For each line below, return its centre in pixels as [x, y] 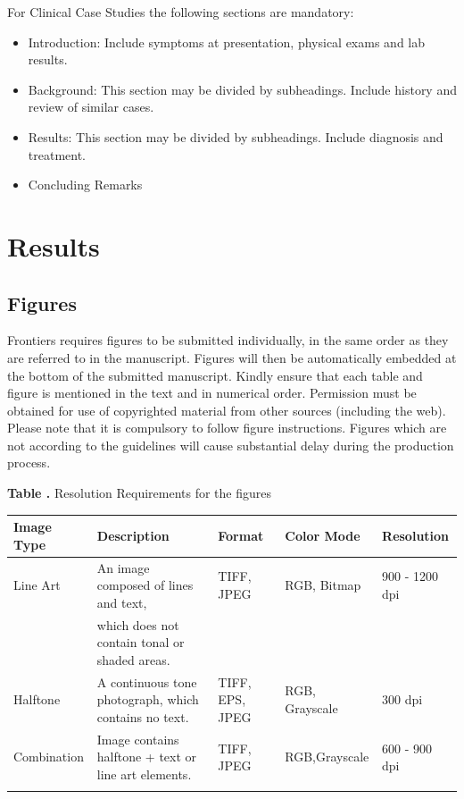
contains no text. [143, 716]
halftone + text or [147, 757]
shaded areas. [133, 659]
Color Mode [323, 535]
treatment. [57, 154]
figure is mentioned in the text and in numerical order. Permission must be [212, 393]
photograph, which [148, 699]
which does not [138, 624]
